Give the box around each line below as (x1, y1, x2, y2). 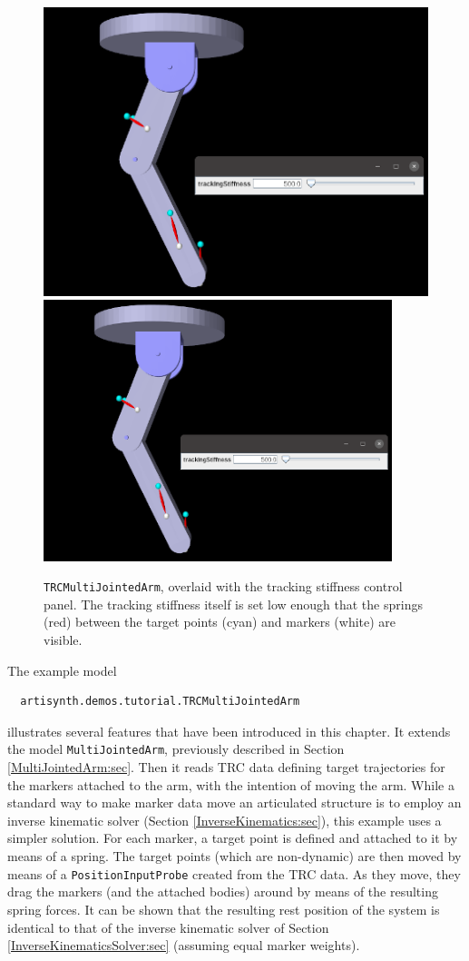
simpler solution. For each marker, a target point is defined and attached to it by (7, 828, 458, 847)
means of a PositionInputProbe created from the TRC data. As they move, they (7, 864, 461, 883)
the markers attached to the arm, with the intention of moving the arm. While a (7, 775, 454, 794)
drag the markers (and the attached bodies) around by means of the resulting (7, 882, 438, 901)
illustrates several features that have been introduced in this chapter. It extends (7, 721, 451, 740)
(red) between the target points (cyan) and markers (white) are (44, 612, 396, 631)
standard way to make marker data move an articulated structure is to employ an (7, 793, 462, 812)
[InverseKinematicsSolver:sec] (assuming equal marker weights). (7, 936, 360, 955)
